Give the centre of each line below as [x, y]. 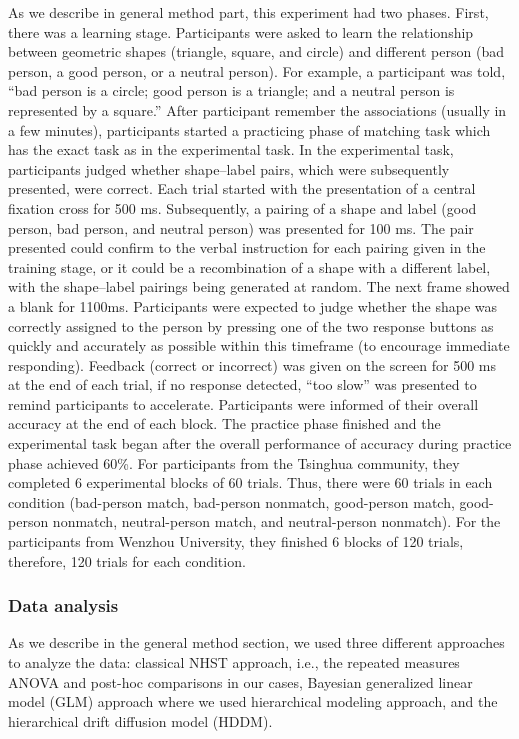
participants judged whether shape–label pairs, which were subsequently [229, 168]
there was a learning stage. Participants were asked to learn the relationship [241, 31]
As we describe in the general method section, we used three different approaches [256, 642]
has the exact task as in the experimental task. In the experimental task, [231, 149]
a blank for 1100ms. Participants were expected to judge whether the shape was [253, 305]
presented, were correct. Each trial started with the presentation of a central [242, 188]
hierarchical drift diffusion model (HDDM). [140, 720]
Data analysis [63, 605]
